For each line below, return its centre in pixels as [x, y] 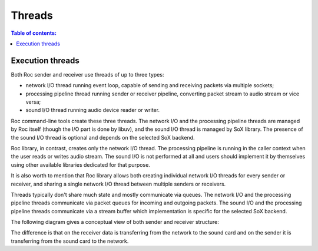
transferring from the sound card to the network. [70, 241]
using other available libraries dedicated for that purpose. [80, 164]
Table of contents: [34, 33]
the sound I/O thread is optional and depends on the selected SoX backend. [103, 137]
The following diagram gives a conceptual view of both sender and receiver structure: [115, 222]
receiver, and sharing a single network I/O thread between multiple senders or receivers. [118, 184]
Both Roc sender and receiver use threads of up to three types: [87, 74]
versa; [33, 102]
